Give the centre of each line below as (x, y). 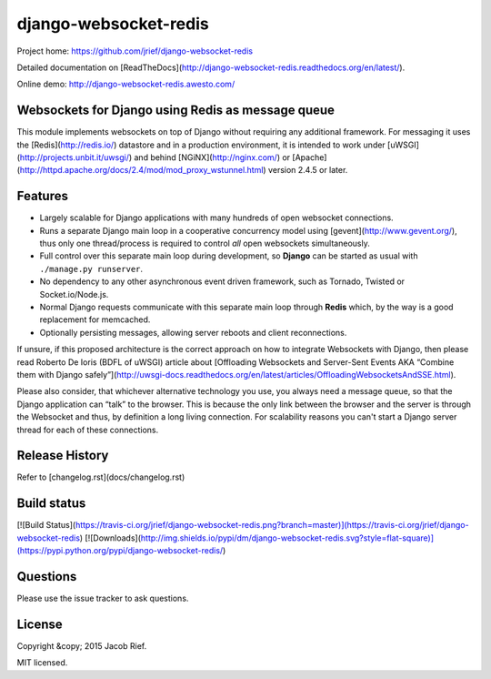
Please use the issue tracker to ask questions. (103, 598)
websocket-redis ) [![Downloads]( (79, 538)
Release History (63, 456)
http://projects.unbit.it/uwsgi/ (74, 157)
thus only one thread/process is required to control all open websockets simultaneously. (205, 243)
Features (42, 196)
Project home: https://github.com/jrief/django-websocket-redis (135, 51)
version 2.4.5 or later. (308, 170)
